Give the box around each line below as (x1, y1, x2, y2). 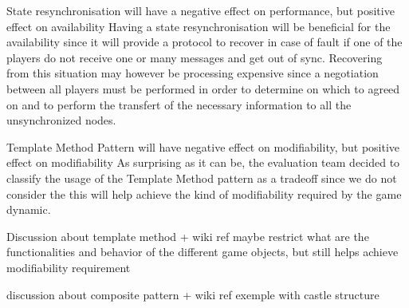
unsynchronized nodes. (6, 112, 116, 128)
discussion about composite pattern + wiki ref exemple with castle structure (6, 286, 380, 302)
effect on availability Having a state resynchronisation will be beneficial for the (6, 18, 391, 34)
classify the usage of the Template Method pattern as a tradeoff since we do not (6, 169, 397, 186)
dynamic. (6, 201, 51, 218)
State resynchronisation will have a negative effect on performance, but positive (6, 2, 395, 18)
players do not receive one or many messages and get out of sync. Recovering (6, 49, 383, 65)
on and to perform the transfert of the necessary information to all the (6, 96, 352, 113)
